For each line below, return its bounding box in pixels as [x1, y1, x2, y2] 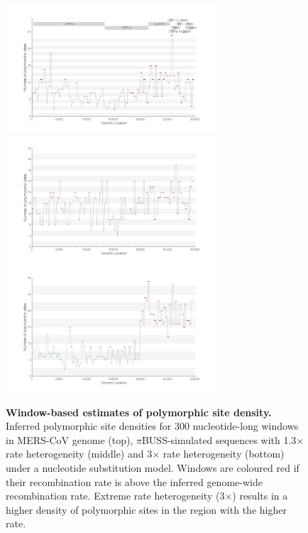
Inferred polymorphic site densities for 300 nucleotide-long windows [6, 418, 299, 433]
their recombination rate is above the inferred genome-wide [6, 474, 263, 489]
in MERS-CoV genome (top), [6, 432, 133, 447]
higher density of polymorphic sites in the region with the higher [6, 502, 287, 517]
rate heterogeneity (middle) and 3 [6, 446, 153, 461]
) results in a [232, 488, 288, 503]
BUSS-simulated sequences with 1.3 [141, 432, 297, 447]
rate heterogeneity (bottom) [163, 446, 285, 461]
